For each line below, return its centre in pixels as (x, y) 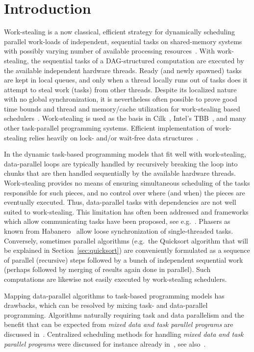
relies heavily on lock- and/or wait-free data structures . (114, 137)
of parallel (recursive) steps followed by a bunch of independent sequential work (124, 259)
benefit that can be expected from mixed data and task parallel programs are (119, 324)
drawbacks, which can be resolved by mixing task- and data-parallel (106, 305)
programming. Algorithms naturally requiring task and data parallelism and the (124, 314)
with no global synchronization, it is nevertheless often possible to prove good (121, 99)
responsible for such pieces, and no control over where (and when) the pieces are (125, 192)
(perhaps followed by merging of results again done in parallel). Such (107, 269)
